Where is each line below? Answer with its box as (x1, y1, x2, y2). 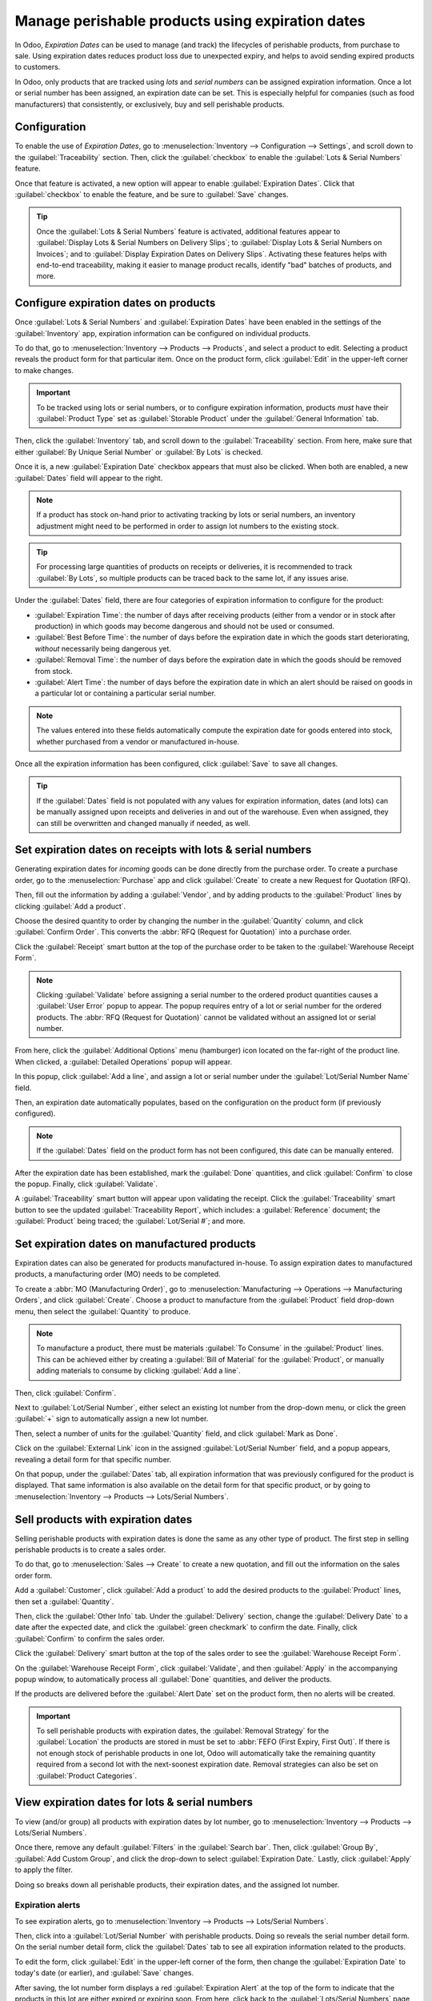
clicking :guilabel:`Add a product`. (14, 901, 126, 911)
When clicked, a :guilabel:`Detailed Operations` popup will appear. (14, 1057, 233, 1066)
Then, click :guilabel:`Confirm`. (14, 1388, 117, 1397)
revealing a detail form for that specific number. (14, 1454, 172, 1464)
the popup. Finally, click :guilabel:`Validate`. (14, 1179, 158, 1189)
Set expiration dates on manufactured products (14, 1237, 256, 1250)
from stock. (34, 666, 73, 676)
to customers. (14, 62, 61, 72)
